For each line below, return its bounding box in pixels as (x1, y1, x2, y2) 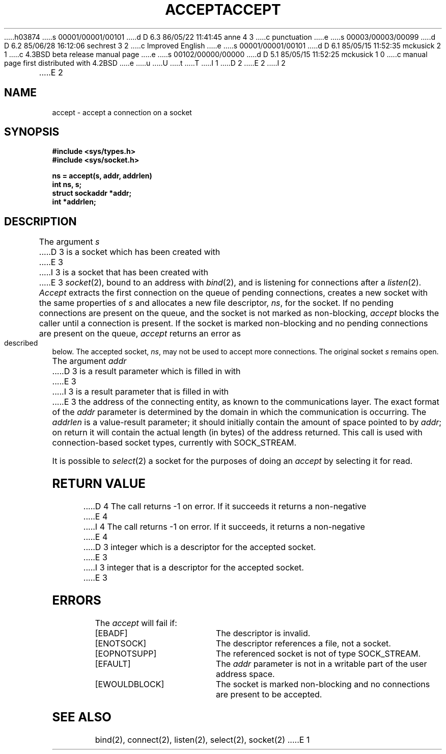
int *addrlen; (52, 197, 96, 206)
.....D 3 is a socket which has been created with (39, 247, 220, 257)
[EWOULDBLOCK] (95, 679, 164, 689)
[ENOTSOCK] (95, 638, 147, 648)
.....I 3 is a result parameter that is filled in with (52, 386, 229, 397)
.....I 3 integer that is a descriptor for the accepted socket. (83, 562, 304, 573)
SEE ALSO (52, 709, 111, 724)
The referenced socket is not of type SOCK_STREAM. (216, 648, 421, 659)
